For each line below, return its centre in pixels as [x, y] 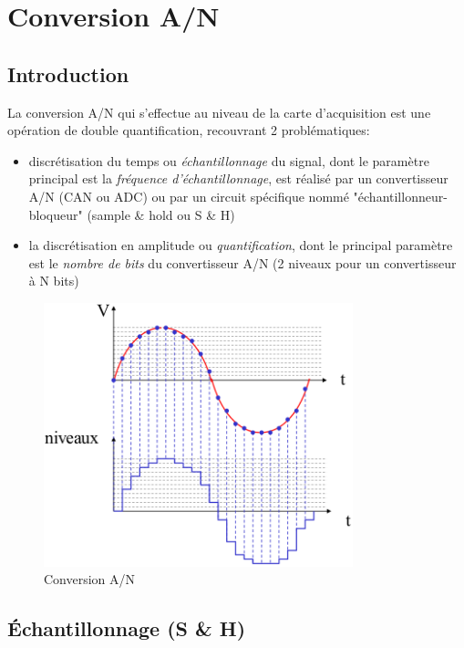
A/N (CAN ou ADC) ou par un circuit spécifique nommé [189, 196]
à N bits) [54, 281]
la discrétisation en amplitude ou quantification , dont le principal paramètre [241, 245]
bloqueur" [56, 214]
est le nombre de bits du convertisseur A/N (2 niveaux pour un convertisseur [242, 262]
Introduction [68, 73]
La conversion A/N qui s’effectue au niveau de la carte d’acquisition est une [219, 112]
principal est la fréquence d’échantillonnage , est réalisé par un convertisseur [238, 178]
